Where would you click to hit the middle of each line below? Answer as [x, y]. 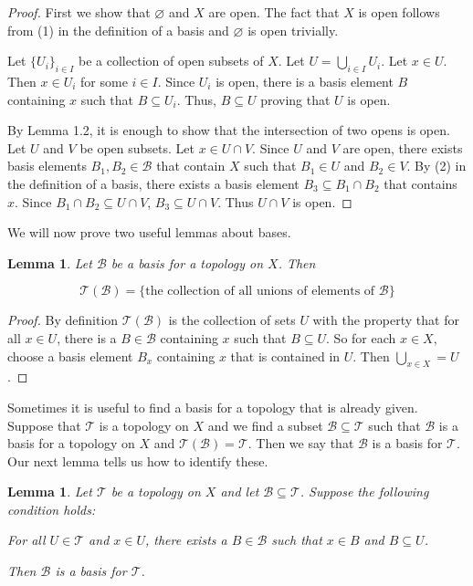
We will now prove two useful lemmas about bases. [149, 232]
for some [104, 81]
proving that [295, 99]
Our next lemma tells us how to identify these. [138, 460]
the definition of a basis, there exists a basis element [153, 183]
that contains [420, 183]
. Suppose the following [364, 492]
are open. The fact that [274, 12]
